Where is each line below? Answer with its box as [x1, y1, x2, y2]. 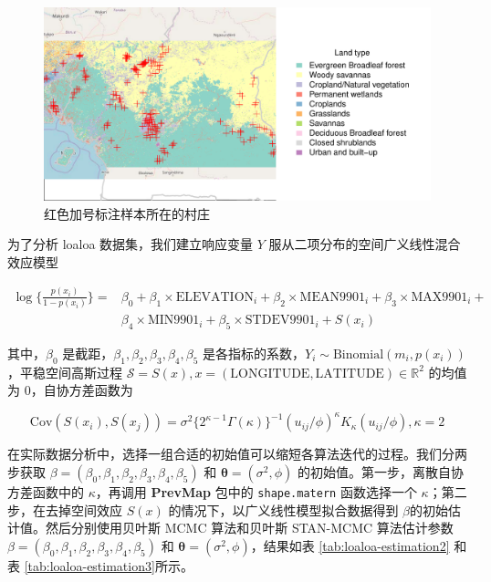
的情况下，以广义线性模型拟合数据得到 [168, 500, 399, 519]
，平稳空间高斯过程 [7, 362, 122, 381]
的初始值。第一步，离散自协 [298, 462, 465, 481]
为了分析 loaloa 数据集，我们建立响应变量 [7, 234, 254, 254]
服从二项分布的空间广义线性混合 [268, 234, 461, 254]
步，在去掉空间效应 [7, 500, 122, 519]
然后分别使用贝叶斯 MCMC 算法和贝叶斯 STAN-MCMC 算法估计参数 [45, 518, 454, 537]
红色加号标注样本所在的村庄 [44, 203, 210, 223]
